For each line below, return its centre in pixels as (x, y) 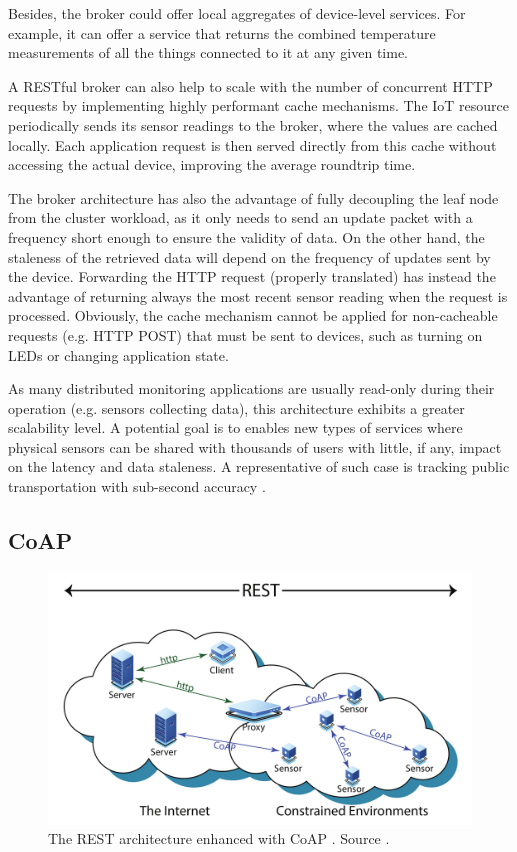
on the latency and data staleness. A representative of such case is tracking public (259, 466)
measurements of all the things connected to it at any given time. (208, 52)
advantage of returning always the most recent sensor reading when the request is (258, 295)
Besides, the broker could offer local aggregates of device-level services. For (237, 13)
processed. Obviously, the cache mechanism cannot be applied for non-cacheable (253, 315)
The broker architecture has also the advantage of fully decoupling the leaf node (253, 197)
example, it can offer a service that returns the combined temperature (222, 32)
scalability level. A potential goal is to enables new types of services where (235, 427)
